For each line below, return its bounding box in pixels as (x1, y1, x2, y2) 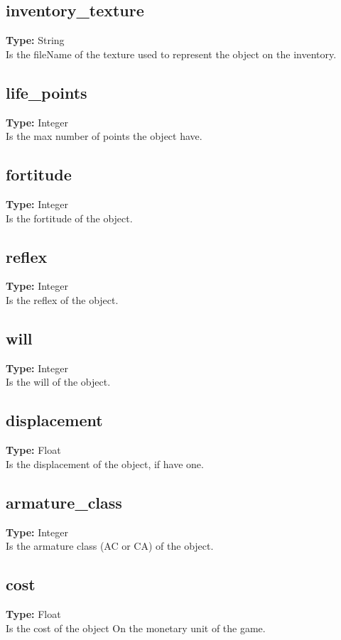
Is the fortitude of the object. (6, 210, 133, 225)
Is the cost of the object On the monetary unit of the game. (6, 620, 266, 635)
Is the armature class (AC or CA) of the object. (6, 538, 214, 553)
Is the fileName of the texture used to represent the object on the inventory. (6, 46, 337, 61)
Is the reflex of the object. (6, 292, 119, 307)
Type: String (6, 33, 65, 48)
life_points (6, 81, 87, 103)
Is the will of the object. (6, 374, 111, 389)
